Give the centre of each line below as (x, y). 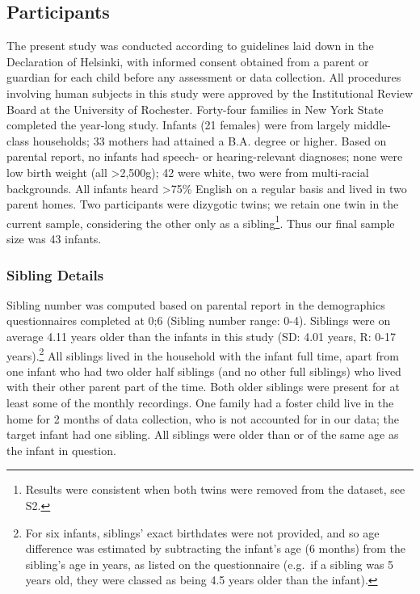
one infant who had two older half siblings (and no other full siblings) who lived (204, 371)
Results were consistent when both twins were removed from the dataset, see (215, 489)
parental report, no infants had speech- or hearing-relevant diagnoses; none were (205, 156)
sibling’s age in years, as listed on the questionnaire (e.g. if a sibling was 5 (210, 564)
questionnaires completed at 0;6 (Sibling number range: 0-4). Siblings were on (199, 320)
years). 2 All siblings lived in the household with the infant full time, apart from (203, 354)
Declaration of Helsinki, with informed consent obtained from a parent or (188, 61)
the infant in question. (61, 450)
